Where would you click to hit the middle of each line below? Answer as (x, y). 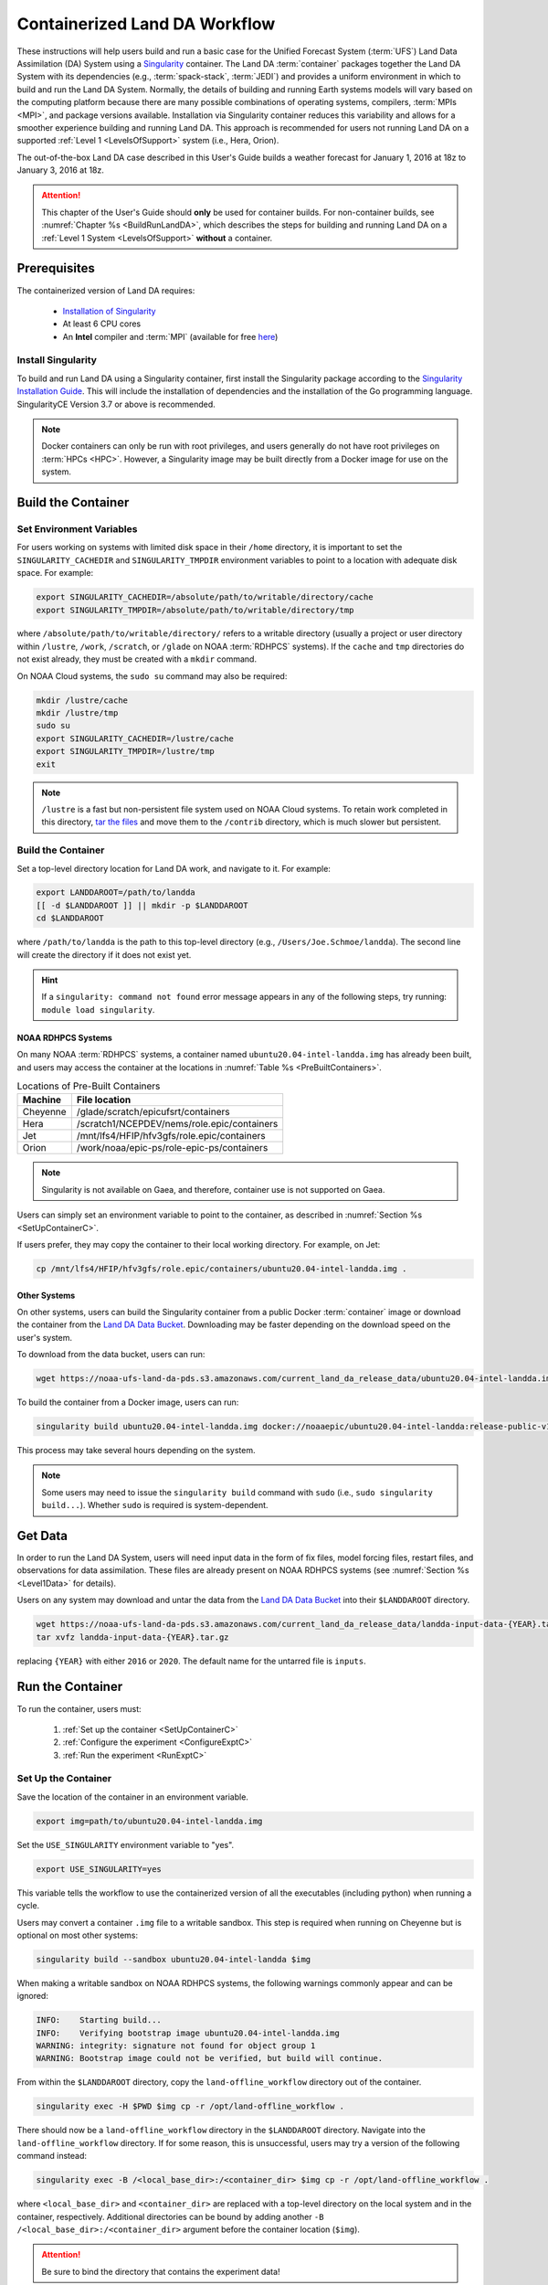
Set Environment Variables (77, 528)
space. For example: (55, 573)
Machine (42, 1100)
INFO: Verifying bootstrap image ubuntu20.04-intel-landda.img (188, 2033)
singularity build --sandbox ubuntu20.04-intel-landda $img (174, 1959)
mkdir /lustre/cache (82, 700)
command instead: (52, 2156)
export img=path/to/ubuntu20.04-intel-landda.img (149, 1821)
